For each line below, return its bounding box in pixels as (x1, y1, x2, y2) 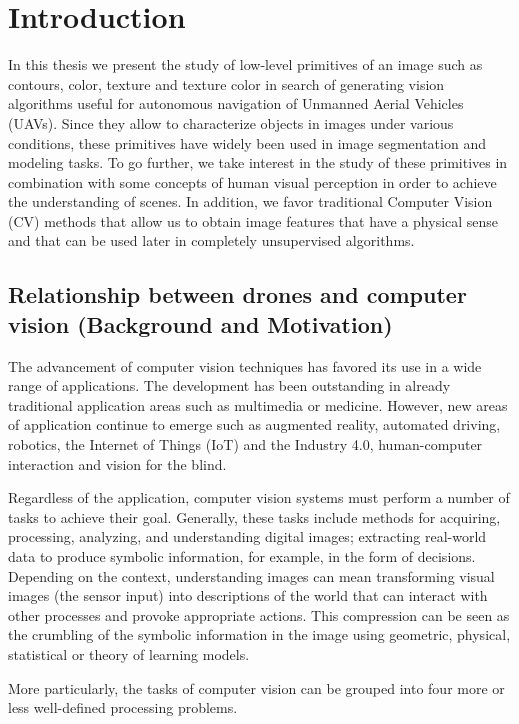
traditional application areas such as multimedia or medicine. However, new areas (8, 394, 508, 415)
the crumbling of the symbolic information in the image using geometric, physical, (8, 624, 511, 645)
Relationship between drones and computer (8, 279, 467, 310)
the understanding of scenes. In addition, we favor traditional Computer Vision (8, 191, 493, 212)
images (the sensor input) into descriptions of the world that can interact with (8, 585, 488, 606)
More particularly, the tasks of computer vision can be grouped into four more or (8, 677, 505, 698)
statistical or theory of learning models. (8, 643, 250, 664)
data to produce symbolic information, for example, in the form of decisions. (8, 546, 476, 566)
